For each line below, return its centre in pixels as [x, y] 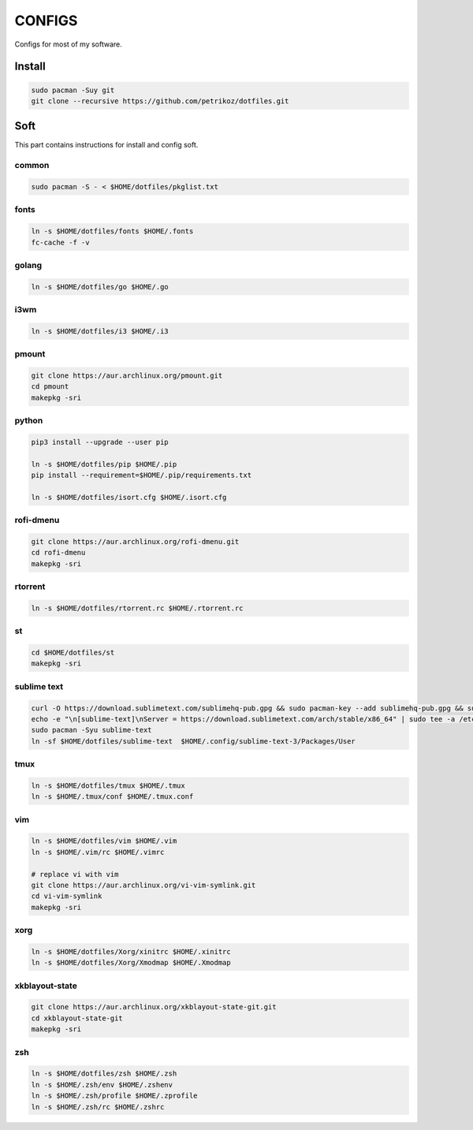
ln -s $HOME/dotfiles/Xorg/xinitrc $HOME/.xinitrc [131, 951]
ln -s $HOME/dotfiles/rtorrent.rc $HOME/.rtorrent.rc [137, 608]
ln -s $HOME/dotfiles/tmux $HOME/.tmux [108, 785]
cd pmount [50, 387]
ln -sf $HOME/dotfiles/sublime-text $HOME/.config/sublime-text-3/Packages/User [194, 741]
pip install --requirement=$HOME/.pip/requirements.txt [142, 475]
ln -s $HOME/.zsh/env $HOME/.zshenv [102, 1085]
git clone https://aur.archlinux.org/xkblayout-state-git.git [154, 1007]
